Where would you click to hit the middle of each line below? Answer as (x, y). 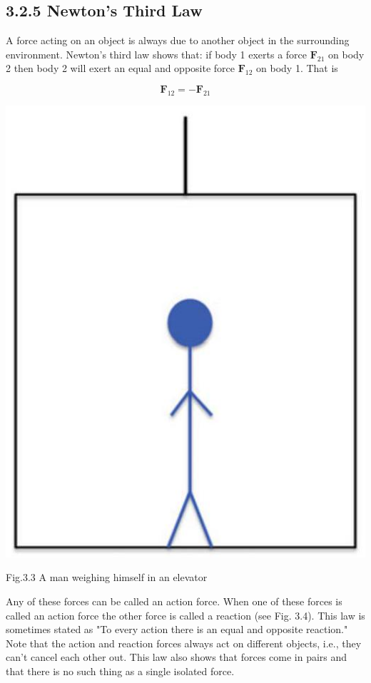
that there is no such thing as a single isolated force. (120, 671)
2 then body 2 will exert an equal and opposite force (121, 68)
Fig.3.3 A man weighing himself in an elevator (107, 577)
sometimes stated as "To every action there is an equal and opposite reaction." (177, 629)
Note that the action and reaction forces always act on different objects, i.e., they (184, 643)
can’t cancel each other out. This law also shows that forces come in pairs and (177, 657)
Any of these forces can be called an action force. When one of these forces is (174, 601)
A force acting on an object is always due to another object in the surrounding (178, 40)
